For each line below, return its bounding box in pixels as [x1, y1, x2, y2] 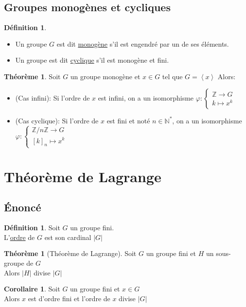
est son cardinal [44, 232, 91, 242]
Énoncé [4, 200, 41, 215]
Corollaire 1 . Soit [4, 284, 60, 294]
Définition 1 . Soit [4, 222, 60, 233]
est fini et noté [106, 115, 150, 125]
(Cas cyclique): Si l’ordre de [15, 115, 99, 125]
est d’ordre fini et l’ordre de [28, 293, 110, 303]
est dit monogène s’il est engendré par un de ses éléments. [56, 38, 229, 49]
